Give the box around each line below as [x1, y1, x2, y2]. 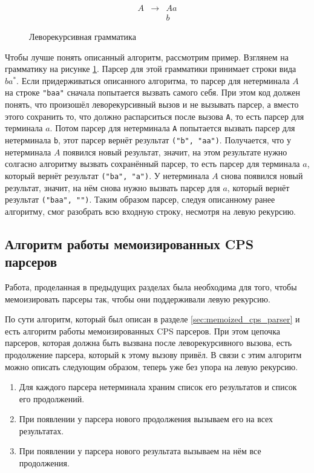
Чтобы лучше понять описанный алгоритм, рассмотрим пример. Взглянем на [5, 50, 289, 63]
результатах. [19, 424, 64, 437]
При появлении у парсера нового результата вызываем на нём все [19, 445, 261, 457]
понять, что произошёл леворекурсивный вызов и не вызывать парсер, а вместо [5, 98, 299, 111]
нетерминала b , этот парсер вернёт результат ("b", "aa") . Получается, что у [5, 134, 291, 146]
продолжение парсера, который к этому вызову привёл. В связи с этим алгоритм [5, 348, 302, 360]
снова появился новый [221, 169, 303, 181]
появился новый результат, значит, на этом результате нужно [63, 145, 287, 158]
